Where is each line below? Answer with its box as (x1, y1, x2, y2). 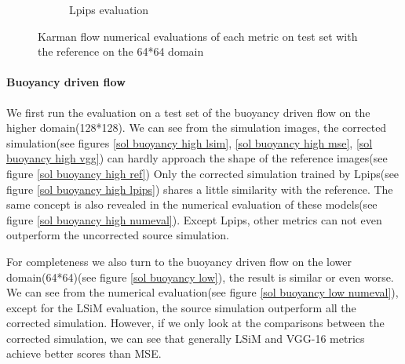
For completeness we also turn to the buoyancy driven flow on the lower (6, 253, 352, 269)
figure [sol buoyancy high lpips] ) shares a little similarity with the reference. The (6, 180, 393, 197)
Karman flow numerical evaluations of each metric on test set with (38, 27, 358, 44)
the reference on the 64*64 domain (38, 43, 204, 60)
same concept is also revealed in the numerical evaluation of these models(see (6, 196, 378, 213)
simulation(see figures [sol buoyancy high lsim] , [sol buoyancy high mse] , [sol (6, 134, 373, 151)
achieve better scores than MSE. (6, 345, 162, 362)
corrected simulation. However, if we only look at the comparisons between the (6, 315, 385, 331)
